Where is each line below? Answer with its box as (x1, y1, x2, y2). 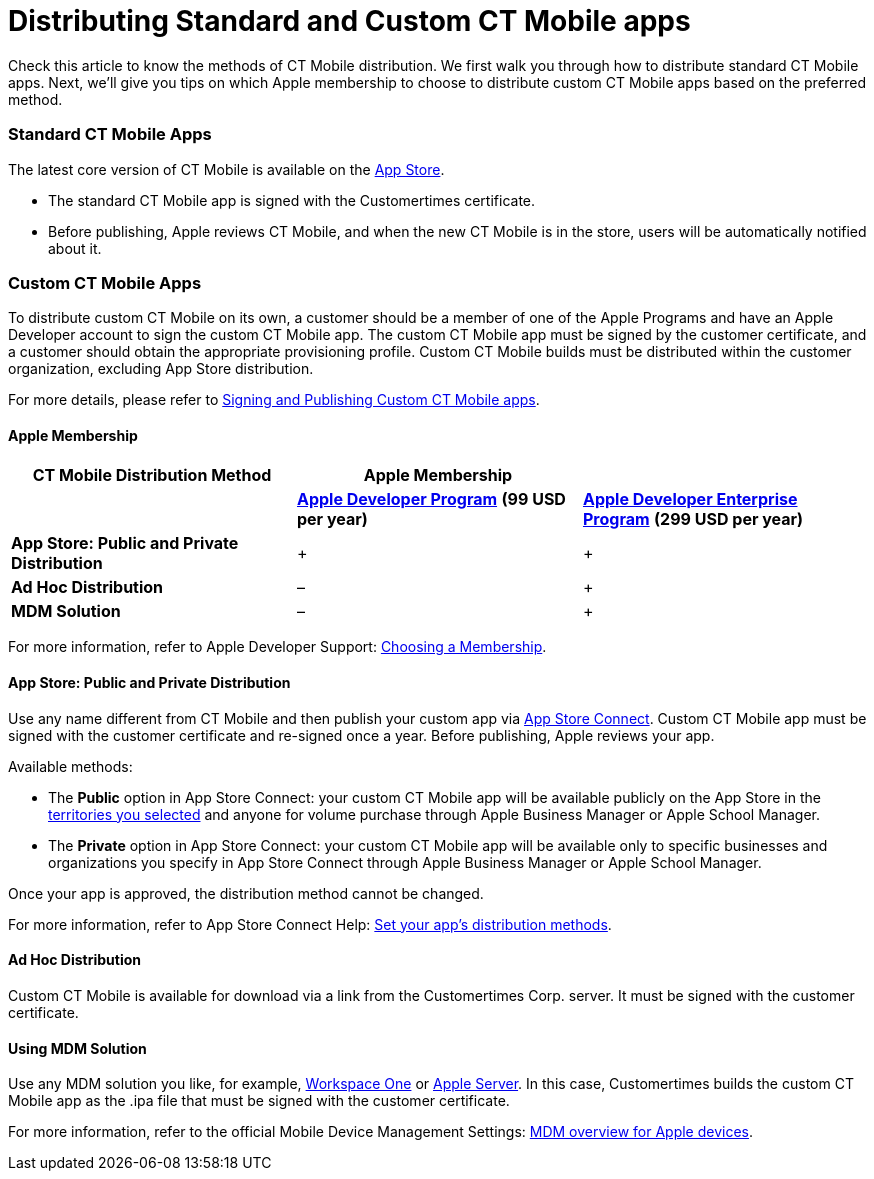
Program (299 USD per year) (582, 509, 804, 530)
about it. (48, 239, 102, 257)
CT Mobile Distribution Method (32, 465, 272, 486)
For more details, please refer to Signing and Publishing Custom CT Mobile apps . (8, 391, 540, 409)
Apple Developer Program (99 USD (296, 489, 566, 510)
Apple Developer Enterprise (582, 489, 798, 510)
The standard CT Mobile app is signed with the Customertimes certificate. (48, 191, 536, 209)
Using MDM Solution (8, 1039, 147, 1057)
